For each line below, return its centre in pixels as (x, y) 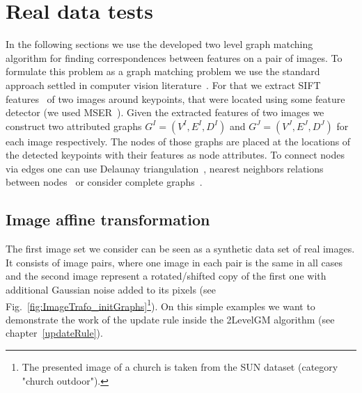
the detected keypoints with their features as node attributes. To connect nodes (175, 155)
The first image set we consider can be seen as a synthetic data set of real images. (180, 249)
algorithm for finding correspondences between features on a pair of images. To (174, 57)
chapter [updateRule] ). (54, 333)
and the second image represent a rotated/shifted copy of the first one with (166, 276)
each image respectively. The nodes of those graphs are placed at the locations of (178, 141)
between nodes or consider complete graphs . (104, 182)
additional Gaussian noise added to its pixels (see (111, 290)
